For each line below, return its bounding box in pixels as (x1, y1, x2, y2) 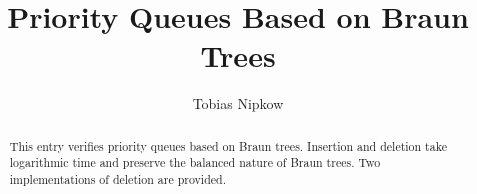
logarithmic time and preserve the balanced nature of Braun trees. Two (9, 154, 381, 171)
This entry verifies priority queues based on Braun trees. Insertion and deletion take (9, 137, 447, 154)
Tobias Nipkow (192, 93, 284, 114)
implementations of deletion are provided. (9, 171, 226, 188)
